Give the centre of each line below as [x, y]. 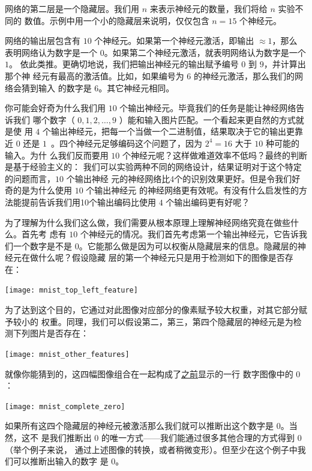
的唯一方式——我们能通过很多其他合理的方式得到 [198, 437]
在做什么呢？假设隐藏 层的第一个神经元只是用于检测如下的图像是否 [153, 257]
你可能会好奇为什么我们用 [55, 108]
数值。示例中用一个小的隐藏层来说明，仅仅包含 [117, 20]
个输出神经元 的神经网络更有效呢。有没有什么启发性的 [192, 190]
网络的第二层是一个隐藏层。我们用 [72, 8]
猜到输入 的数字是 [56, 87]
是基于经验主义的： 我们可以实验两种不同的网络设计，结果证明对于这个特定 [153, 167]
